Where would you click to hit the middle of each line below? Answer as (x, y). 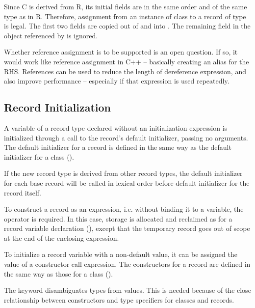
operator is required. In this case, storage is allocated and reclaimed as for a (118, 218)
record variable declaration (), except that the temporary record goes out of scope (127, 228)
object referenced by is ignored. (51, 35)
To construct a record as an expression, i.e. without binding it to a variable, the (124, 209)
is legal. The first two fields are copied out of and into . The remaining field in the (127, 26)
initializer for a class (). (39, 156)
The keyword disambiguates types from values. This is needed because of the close (127, 290)
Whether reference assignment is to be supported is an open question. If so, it (121, 52)
